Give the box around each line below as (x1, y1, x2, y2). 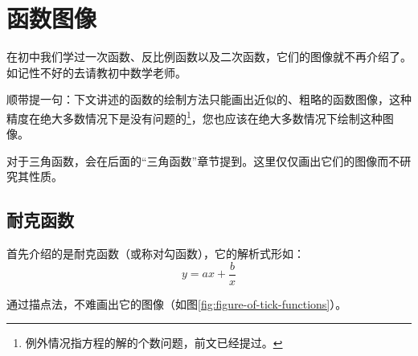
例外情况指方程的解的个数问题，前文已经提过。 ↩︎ (25, 334, 283, 351)
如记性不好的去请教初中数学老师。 (6, 63, 186, 80)
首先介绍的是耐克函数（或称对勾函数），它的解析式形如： (6, 245, 305, 262)
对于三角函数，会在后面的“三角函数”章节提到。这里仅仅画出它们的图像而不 (6, 152, 400, 169)
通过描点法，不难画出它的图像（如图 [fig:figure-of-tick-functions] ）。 (6, 295, 347, 312)
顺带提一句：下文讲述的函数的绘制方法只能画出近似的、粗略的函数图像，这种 (6, 91, 412, 108)
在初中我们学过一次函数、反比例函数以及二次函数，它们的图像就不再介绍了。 (6, 48, 412, 65)
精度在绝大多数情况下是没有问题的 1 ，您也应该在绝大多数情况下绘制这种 (6, 107, 383, 126)
